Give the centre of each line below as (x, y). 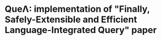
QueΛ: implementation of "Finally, (77, 9)
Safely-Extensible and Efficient (71, 20)
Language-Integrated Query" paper (81, 30)
